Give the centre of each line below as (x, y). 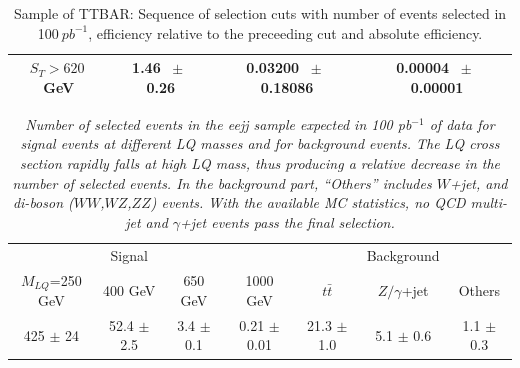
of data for (462, 123)
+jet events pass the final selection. (287, 221)
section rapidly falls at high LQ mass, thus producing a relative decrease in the (260, 163)
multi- (489, 202)
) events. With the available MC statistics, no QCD (308, 202)
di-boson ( (43, 202)
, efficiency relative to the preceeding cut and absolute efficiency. (285, 32)
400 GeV (129, 289)
